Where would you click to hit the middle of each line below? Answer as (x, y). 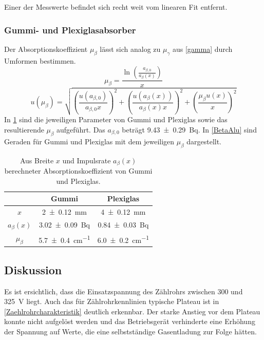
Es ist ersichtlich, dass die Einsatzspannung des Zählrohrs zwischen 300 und (124, 291)
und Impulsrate (87, 160)
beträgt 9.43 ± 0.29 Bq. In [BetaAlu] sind (189, 129)
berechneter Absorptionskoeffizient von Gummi (78, 170)
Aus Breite (37, 160)
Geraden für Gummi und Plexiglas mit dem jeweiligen (89, 141)
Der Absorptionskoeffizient (46, 49)
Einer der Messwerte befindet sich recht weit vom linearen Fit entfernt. (116, 7)
